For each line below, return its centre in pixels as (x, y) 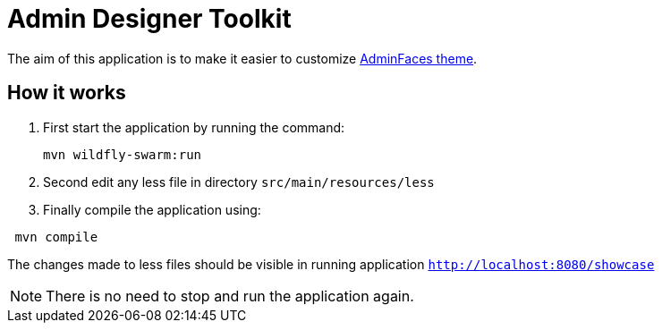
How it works (67, 93)
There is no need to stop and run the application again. (230, 296)
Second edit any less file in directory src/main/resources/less (239, 182)
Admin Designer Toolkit (149, 19)
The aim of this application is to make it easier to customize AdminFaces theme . (242, 58)
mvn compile (56, 237)
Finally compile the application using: (152, 209)
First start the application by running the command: (194, 127)
